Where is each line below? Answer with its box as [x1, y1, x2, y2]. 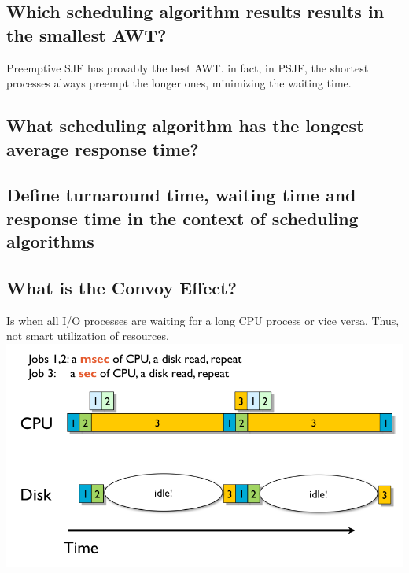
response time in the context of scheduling [6, 205, 359, 230]
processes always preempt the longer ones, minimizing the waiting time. [6, 75, 352, 91]
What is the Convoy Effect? [6, 275, 237, 299]
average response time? [6, 136, 199, 161]
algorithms [6, 229, 94, 253]
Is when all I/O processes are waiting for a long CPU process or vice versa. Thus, [6, 312, 400, 328]
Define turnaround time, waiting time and [6, 183, 356, 207]
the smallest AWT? [6, 22, 167, 46]
